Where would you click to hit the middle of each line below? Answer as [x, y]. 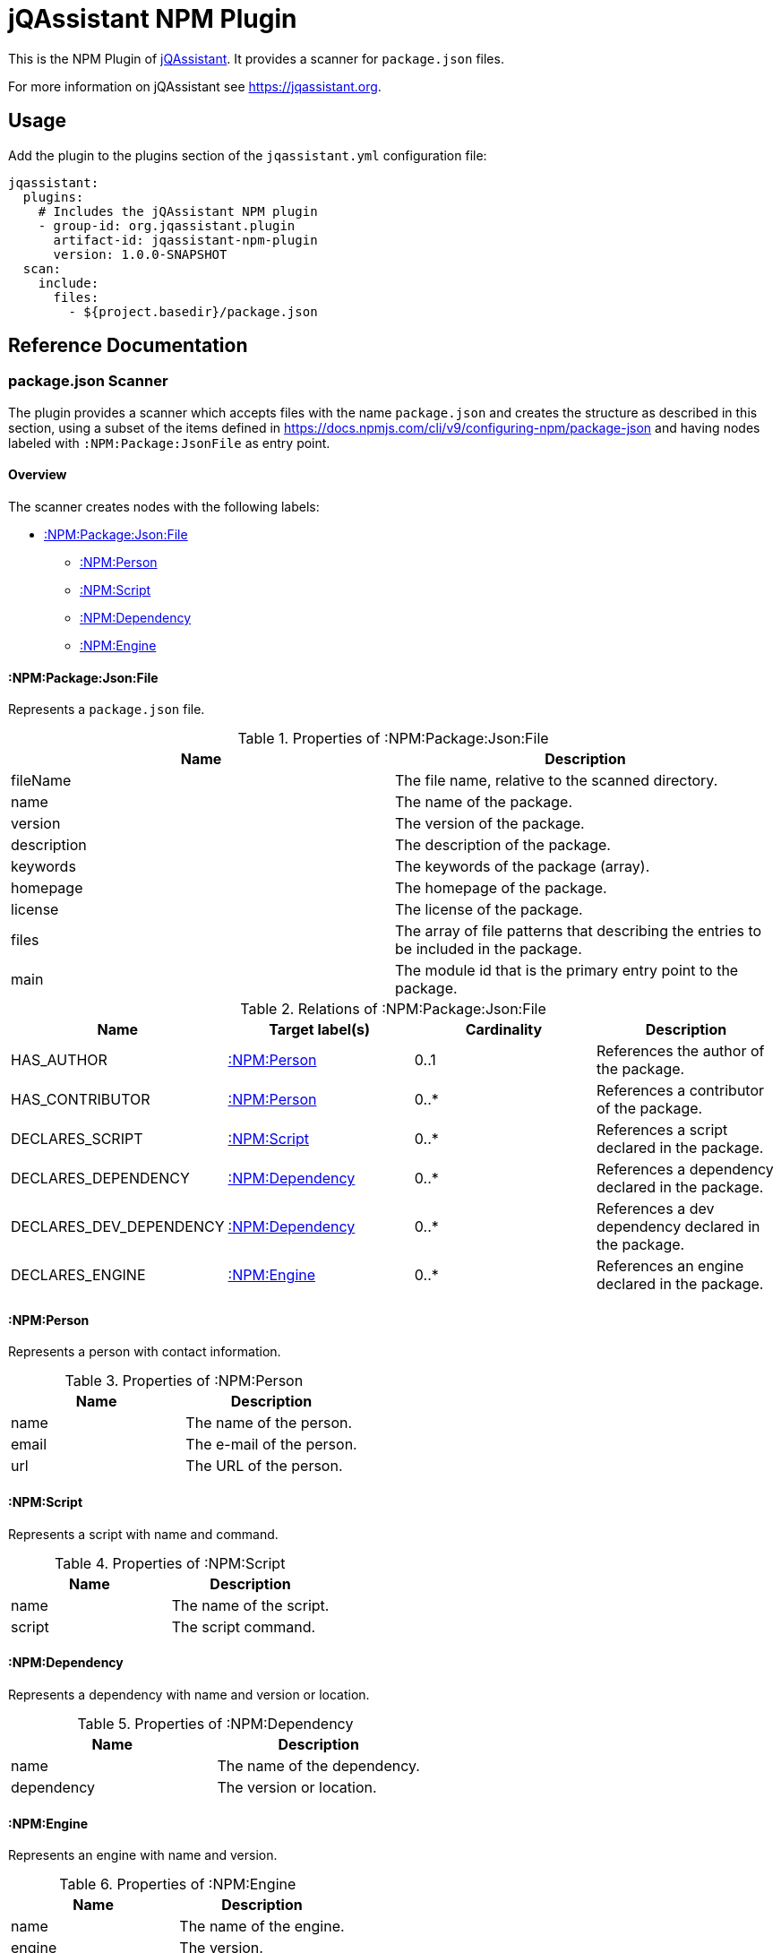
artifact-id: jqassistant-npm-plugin [185, 240]
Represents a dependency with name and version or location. [189, 1694]
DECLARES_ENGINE [78, 1275]
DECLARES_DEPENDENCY [100, 1179]
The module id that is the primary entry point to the [567, 971]
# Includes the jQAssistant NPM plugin [178, 211]
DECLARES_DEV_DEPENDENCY [118, 1227]
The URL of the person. [264, 1466]
